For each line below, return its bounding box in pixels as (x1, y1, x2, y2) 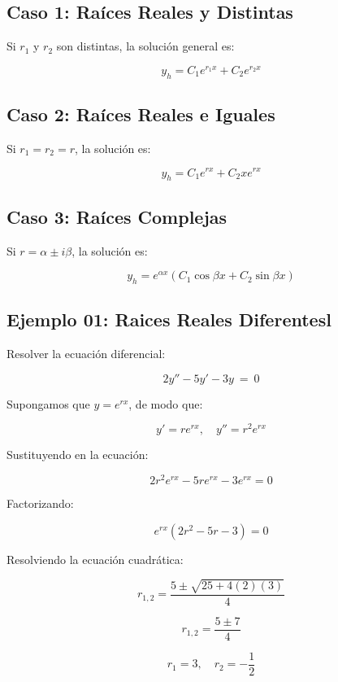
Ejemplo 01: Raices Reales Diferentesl (6, 307, 331, 332)
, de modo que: (128, 395, 203, 412)
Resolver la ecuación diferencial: (6, 345, 166, 362)
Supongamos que (6, 395, 90, 412)
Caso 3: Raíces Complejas (6, 203, 227, 229)
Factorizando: (6, 495, 74, 512)
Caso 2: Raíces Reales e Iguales (6, 102, 275, 127)
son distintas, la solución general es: (56, 37, 235, 55)
